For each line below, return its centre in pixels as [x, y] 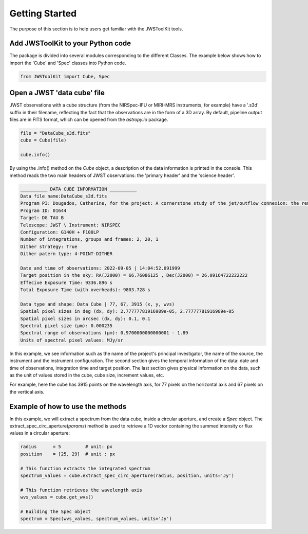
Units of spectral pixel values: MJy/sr [72, 340]
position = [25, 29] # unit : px [68, 454]
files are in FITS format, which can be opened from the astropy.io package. [89, 120]
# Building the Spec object [55, 511]
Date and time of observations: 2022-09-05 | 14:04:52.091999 [100, 268]
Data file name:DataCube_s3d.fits [64, 196]
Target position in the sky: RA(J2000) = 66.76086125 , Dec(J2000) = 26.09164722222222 [134, 275]
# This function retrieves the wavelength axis [81, 490]
